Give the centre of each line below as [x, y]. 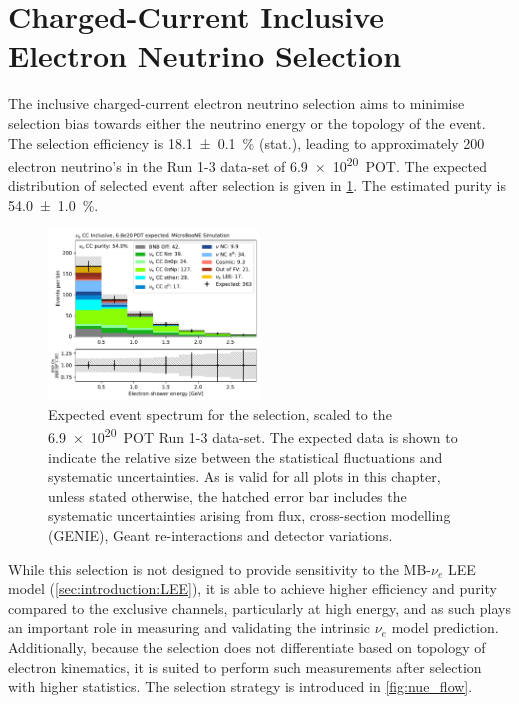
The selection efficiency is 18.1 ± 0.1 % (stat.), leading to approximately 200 [246, 142]
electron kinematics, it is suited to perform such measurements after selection [245, 666]
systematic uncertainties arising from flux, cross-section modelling [249, 515]
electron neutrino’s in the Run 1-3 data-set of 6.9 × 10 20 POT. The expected [247, 164]
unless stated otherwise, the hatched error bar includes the [227, 495]
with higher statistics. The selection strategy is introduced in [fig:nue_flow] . [240, 686]
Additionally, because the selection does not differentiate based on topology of [247, 647]
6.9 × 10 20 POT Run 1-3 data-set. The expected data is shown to [253, 436]
